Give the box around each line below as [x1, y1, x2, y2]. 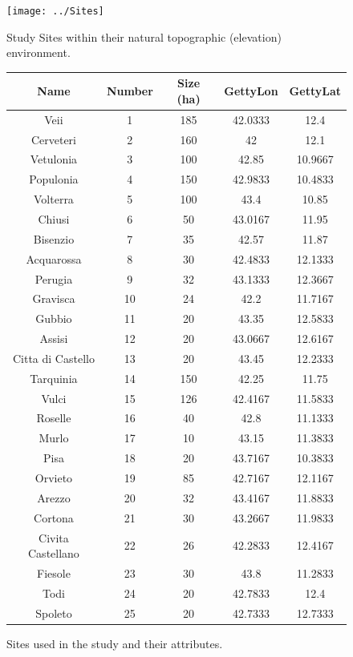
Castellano [28, 545, 79, 562]
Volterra [34, 191, 74, 208]
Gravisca [32, 290, 75, 307]
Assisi [39, 330, 68, 347]
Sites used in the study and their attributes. [6, 635, 223, 651]
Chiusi [38, 211, 70, 227]
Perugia [34, 270, 73, 287]
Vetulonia [30, 151, 78, 167]
